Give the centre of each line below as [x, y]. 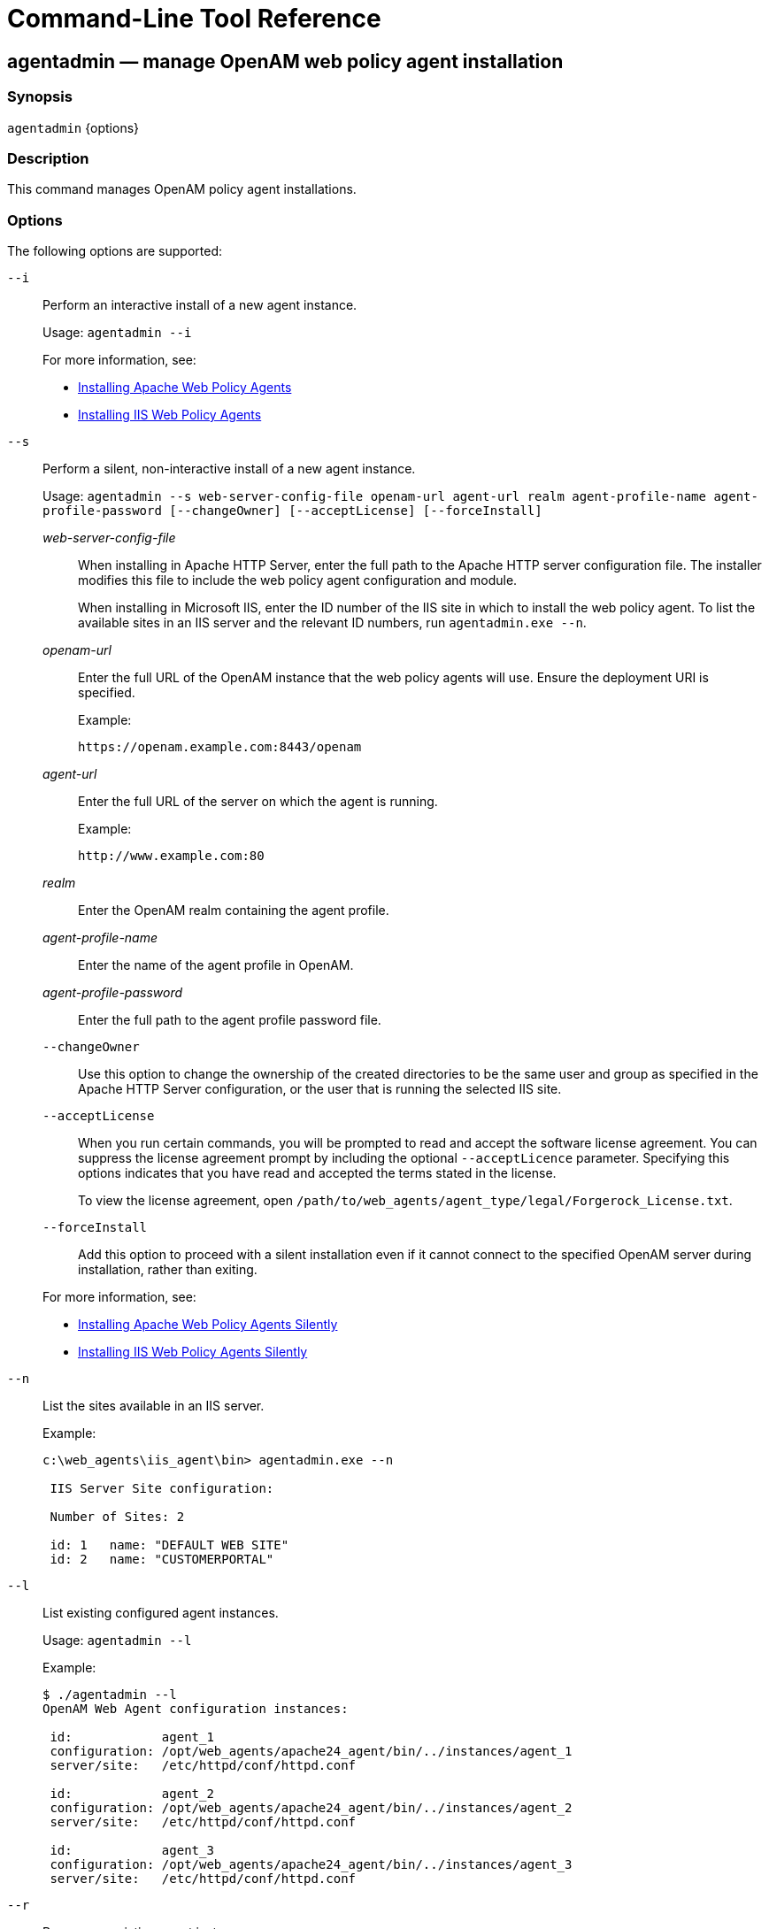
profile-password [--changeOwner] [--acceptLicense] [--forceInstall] [292, 511]
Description [48, 158]
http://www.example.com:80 [171, 856]
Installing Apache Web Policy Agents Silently [208, 1325]
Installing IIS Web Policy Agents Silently [193, 1352]
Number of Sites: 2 [117, 1517]
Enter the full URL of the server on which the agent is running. [258, 802]
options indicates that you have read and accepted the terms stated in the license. [317, 1173]
